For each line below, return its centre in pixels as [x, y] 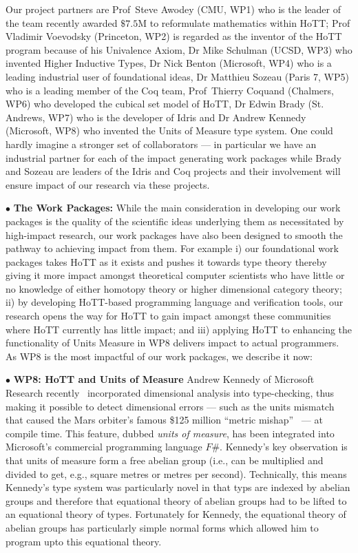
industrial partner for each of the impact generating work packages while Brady [173, 157]
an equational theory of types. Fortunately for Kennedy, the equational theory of [176, 514]
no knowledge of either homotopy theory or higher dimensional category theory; [174, 288]
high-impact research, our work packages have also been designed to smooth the [174, 234]
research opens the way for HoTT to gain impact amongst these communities [168, 316]
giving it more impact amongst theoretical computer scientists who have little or [175, 275]
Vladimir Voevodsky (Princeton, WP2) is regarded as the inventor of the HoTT [174, 36]
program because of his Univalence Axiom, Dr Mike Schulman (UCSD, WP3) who [179, 49]
